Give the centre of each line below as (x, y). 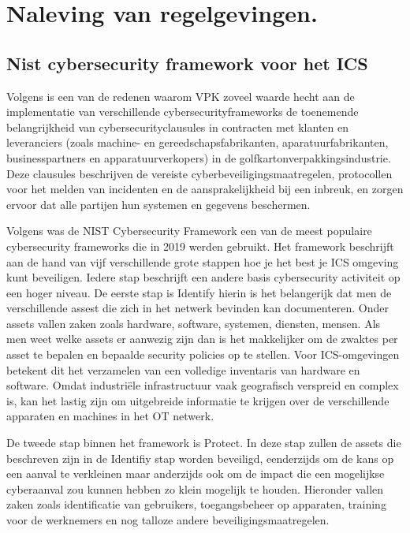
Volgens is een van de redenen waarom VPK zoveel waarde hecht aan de (181, 96)
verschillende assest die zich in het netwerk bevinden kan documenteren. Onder (198, 308)
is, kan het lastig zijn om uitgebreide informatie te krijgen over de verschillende (198, 400)
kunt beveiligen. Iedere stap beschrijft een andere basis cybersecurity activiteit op (203, 277)
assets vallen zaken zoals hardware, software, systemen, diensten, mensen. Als (194, 323)
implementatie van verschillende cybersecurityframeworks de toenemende (183, 112)
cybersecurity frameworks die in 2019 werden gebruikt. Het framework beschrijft (200, 246)
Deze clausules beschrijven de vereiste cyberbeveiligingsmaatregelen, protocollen (199, 173)
